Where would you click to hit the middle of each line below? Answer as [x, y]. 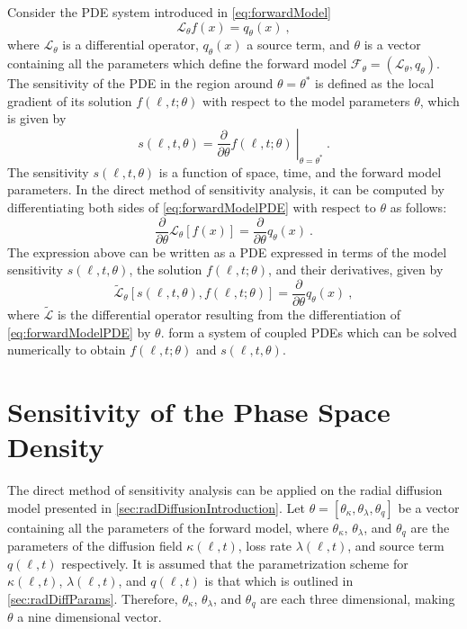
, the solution [166, 270]
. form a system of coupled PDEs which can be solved [309, 332]
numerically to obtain [67, 350]
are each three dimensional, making [358, 598]
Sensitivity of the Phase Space [199, 412]
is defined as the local [375, 83]
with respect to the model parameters [306, 100]
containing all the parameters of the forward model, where [168, 527]
